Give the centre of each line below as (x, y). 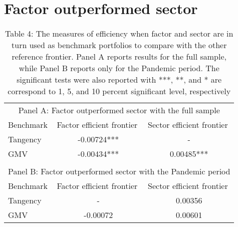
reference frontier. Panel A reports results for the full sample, (119, 57)
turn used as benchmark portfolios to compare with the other (119, 45)
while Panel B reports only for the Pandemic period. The (119, 68)
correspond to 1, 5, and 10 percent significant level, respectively (119, 91)
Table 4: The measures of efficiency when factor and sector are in (119, 34)
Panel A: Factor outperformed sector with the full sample (119, 110)
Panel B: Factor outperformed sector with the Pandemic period (119, 171)
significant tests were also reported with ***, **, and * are (119, 80)
